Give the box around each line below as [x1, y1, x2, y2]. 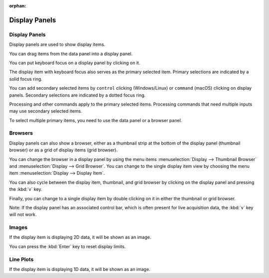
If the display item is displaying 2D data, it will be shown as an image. [9, 234, 151, 240]
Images [9, 224, 28, 231]
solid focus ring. [9, 76, 42, 82]
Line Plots [9, 256, 34, 263]
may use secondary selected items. [9, 108, 82, 114]
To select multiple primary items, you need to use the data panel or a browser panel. [9, 117, 182, 123]
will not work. [9, 212, 37, 218]
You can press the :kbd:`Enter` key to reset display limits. [9, 243, 126, 249]
